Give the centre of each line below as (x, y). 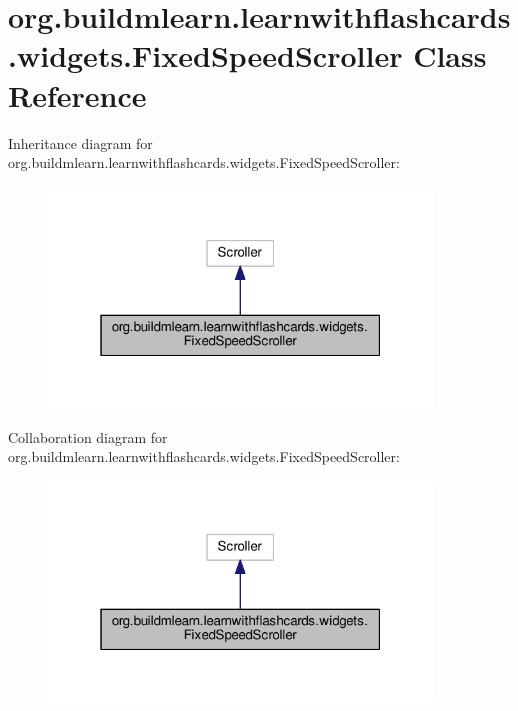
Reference (77, 94)
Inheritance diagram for (80, 142)
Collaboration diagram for (88, 436)
